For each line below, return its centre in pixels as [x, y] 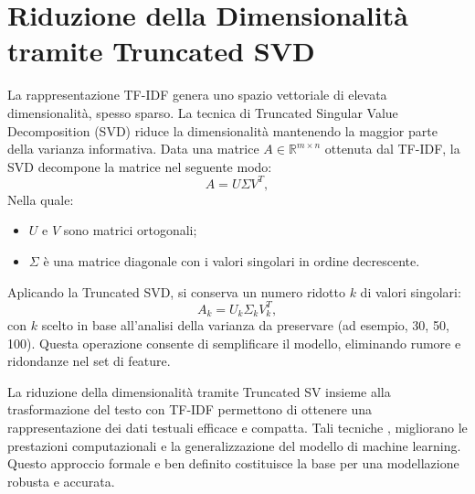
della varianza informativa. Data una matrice [133, 149]
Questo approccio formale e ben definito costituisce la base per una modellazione [233, 463]
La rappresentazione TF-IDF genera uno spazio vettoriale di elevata [197, 95]
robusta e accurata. [61, 481]
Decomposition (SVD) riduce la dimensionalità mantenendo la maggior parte [222, 130]
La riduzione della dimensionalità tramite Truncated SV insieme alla [199, 391]
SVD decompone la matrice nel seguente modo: [140, 166]
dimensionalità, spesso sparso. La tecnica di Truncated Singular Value [203, 112]
